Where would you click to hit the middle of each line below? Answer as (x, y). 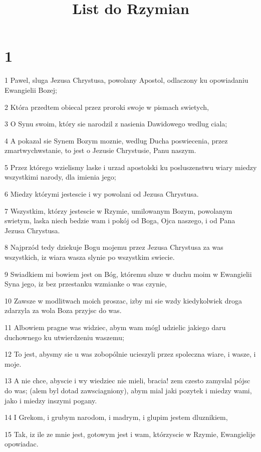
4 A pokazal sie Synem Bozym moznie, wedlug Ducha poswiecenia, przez (116, 140)
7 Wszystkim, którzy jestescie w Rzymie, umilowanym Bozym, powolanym (118, 210)
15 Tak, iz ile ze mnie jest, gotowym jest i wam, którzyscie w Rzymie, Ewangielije (130, 434)
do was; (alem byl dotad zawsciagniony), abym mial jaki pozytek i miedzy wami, (128, 390)
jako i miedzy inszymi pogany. (51, 400)
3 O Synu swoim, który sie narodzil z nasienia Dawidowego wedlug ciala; (116, 124)
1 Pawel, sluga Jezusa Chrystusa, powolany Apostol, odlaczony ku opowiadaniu (126, 80)
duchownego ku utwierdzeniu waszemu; (64, 337)
